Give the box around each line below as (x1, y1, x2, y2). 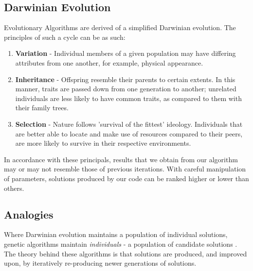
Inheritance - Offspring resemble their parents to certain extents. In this (15, 74, 235, 84)
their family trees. (15, 102, 69, 113)
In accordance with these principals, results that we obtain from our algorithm (4, 154, 238, 164)
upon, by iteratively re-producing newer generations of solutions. (4, 258, 197, 268)
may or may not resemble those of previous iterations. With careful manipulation (4, 164, 246, 174)
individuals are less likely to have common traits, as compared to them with (15, 93, 242, 103)
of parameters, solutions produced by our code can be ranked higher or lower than (4, 173, 249, 183)
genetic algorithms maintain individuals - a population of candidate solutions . (4, 238, 237, 249)
